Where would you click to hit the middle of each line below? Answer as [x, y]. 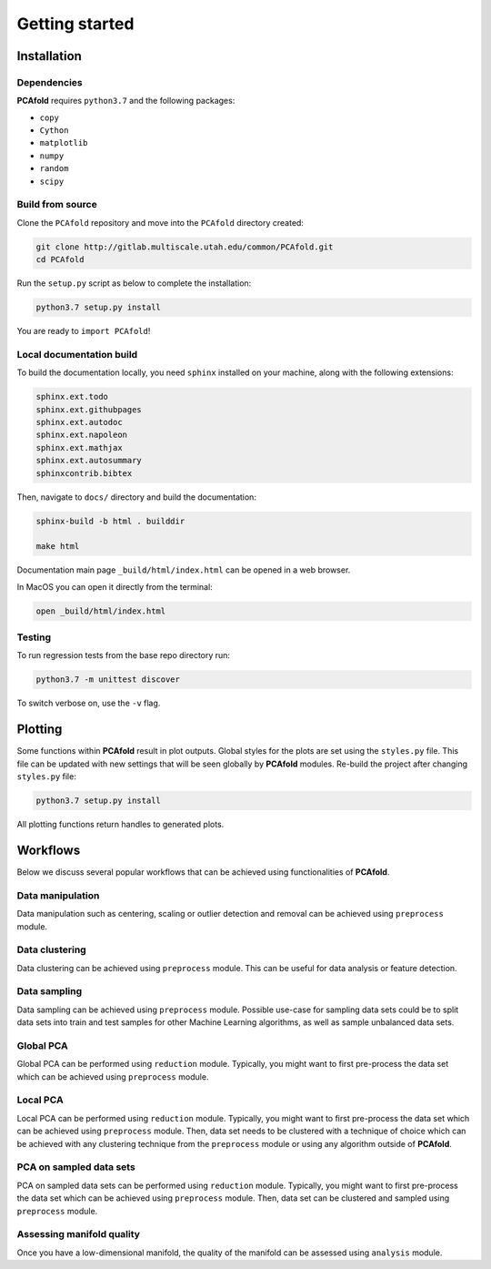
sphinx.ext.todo [72, 397]
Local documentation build [77, 354]
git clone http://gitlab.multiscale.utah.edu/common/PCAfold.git [185, 247]
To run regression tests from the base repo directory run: [124, 655]
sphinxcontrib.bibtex [84, 473]
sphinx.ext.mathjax [79, 447]
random [54, 169]
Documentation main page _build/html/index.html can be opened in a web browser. [184, 570]
